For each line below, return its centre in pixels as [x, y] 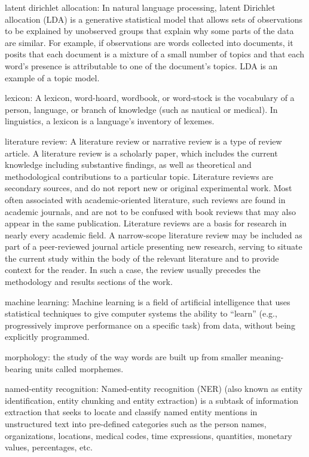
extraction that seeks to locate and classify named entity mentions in [131, 412]
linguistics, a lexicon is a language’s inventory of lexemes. [110, 121]
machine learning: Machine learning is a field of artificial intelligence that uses [148, 301]
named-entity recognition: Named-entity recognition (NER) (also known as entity [154, 389]
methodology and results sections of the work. [89, 282]
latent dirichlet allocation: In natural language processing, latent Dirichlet [140, 7]
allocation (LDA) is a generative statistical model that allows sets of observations [154, 19]
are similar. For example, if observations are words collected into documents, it [149, 42]
